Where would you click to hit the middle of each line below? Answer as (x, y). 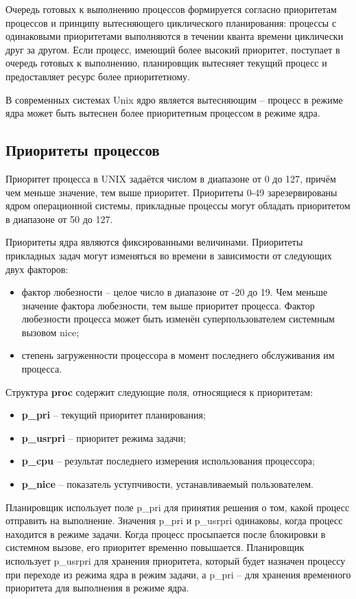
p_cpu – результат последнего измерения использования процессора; (168, 461)
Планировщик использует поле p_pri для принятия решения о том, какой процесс (178, 507)
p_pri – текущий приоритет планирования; (114, 415)
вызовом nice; (50, 332)
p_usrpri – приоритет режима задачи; (104, 437)
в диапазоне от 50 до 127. (59, 219)
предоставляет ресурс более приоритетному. (98, 76)
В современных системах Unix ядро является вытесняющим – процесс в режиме (174, 99)
